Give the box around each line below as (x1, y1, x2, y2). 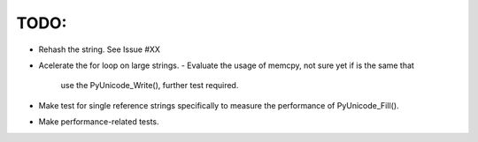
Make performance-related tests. (38, 116, 159, 127)
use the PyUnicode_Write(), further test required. (60, 80, 239, 91)
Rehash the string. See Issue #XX (38, 44, 161, 55)
